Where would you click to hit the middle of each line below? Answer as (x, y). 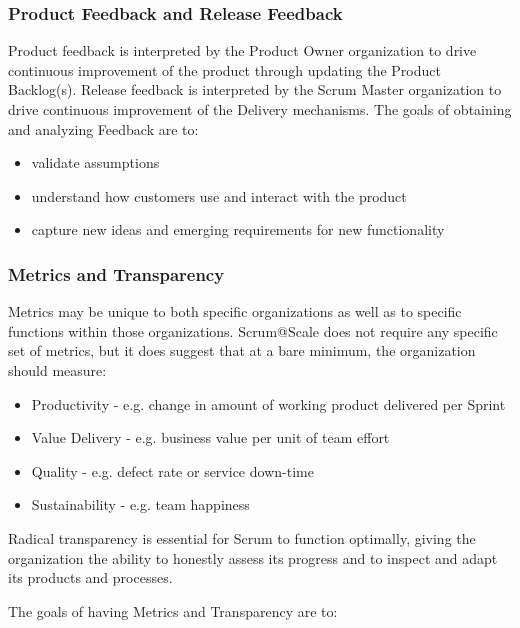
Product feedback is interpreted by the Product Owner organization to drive (242, 50)
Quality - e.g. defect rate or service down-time (172, 470)
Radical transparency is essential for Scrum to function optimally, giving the (242, 537)
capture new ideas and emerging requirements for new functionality (238, 229)
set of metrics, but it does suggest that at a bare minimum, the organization (242, 350)
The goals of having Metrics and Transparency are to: (173, 610)
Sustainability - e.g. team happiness (140, 504)
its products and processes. (90, 577)
